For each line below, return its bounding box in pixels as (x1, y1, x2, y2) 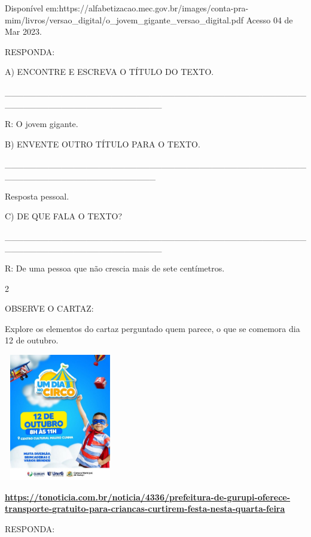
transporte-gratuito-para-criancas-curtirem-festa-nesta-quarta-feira (5, 502, 285, 515)
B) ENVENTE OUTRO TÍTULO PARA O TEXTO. (5, 137, 200, 150)
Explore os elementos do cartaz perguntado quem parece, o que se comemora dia (5, 322, 300, 334)
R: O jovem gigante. (5, 117, 78, 130)
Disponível (5, 2, 44, 14)
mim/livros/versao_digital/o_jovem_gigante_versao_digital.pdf (5, 13, 243, 26)
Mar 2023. (5, 25, 42, 38)
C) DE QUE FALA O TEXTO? (5, 210, 122, 222)
